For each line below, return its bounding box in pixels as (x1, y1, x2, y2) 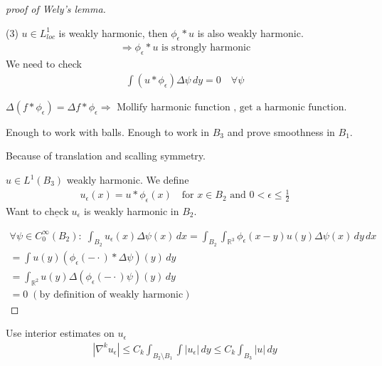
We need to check (6, 56, 82, 71)
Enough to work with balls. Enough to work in (6, 124, 210, 139)
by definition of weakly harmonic (39, 289, 184, 300)
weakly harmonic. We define (66, 172, 189, 187)
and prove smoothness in (227, 124, 335, 139)
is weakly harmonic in (84, 203, 179, 218)
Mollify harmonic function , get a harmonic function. (117, 102, 347, 113)
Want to (6, 203, 42, 218)
